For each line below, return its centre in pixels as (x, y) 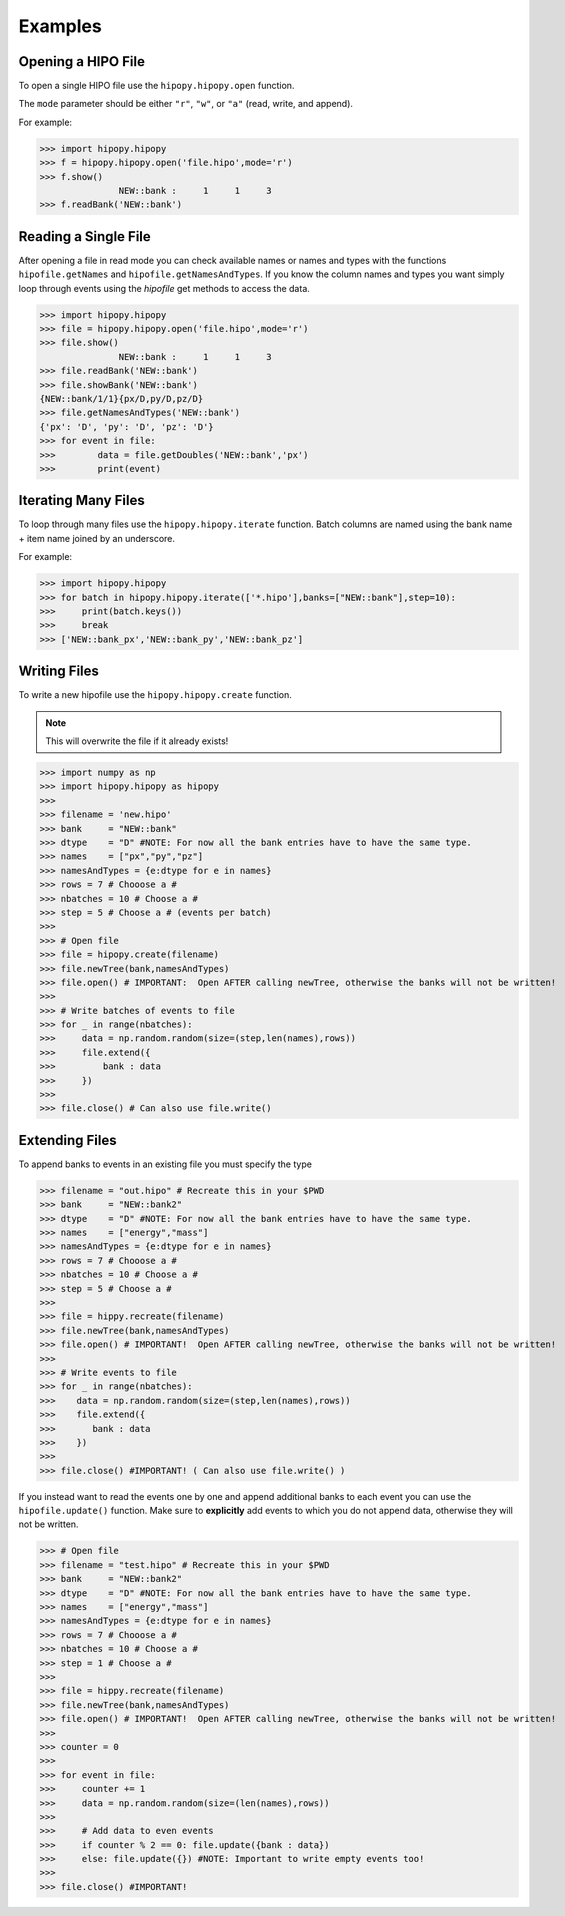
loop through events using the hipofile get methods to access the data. (164, 288)
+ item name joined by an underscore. (96, 538)
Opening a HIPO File (81, 61)
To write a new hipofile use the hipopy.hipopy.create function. (155, 695)
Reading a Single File (85, 236)
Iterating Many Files (81, 500)
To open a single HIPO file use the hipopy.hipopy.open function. (156, 86)
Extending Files (67, 1140)
